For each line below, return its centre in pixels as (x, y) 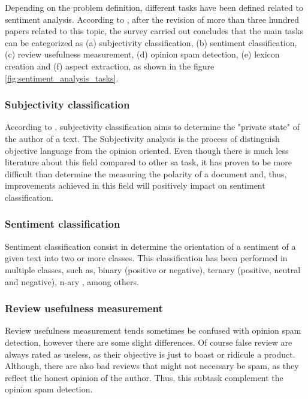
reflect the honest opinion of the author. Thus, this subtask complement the (144, 377)
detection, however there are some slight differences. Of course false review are (149, 342)
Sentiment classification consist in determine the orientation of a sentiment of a (150, 246)
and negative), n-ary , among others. (72, 281)
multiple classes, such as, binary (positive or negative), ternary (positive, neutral (153, 269)
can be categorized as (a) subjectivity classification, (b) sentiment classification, (151, 42)
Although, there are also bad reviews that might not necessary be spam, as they (152, 366)
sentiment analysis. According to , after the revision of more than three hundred (152, 19)
